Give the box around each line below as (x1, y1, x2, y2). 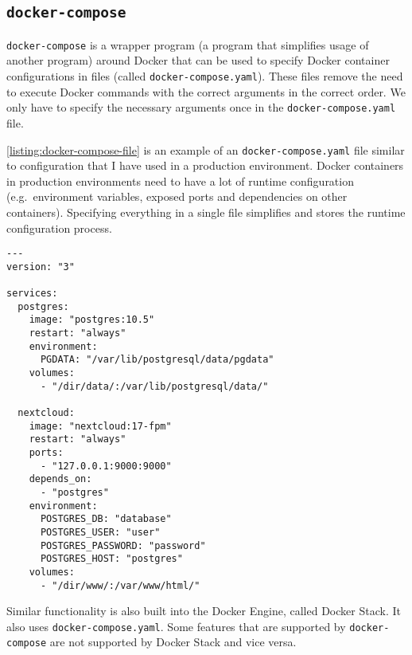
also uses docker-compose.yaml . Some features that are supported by (6, 618, 346, 634)
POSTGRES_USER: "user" (40, 526, 161, 538)
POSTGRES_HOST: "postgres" (40, 553, 183, 565)
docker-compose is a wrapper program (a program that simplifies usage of (6, 36, 369, 53)
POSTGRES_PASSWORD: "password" (40, 539, 206, 551)
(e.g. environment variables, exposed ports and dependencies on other (6, 188, 348, 205)
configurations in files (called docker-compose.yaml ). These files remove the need (6, 68, 403, 84)
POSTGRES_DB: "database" (40, 513, 172, 525)
